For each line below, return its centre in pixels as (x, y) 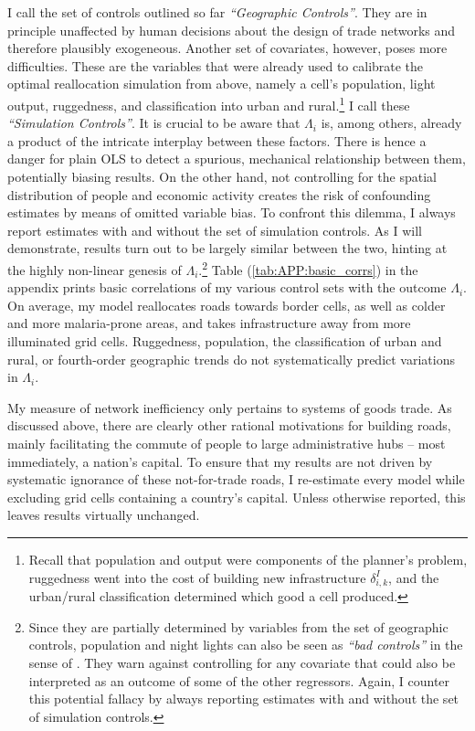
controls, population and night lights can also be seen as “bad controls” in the (246, 645)
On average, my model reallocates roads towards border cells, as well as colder (227, 305)
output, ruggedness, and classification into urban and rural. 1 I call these (209, 103)
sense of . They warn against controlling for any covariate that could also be (242, 663)
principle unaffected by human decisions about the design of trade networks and (232, 30)
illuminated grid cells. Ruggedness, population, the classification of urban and (225, 341)
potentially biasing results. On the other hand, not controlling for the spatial (222, 176)
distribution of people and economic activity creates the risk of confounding (219, 194)
